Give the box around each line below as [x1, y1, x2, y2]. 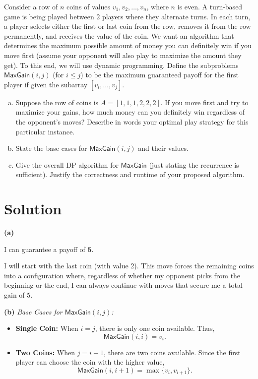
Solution [4, 198, 62, 219]
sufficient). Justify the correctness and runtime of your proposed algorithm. [15, 169, 245, 180]
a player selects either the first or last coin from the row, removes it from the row [4, 21, 251, 31]
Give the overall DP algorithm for [15, 159, 119, 170]
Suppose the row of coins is [15, 97, 99, 107]
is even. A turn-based [177, 1, 243, 11]
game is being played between [4, 11, 94, 21]
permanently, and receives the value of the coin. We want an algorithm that [4, 30, 234, 41]
